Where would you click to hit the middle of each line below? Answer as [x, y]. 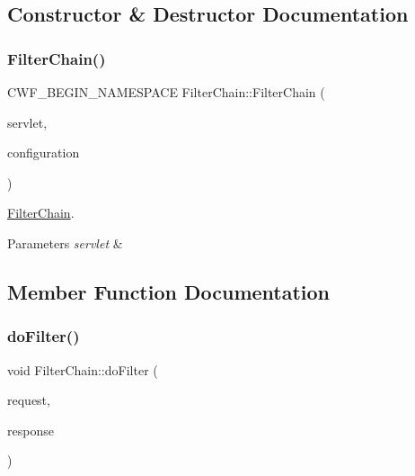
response [31, 430]
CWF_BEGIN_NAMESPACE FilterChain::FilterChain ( [166, 92]
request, [29, 400]
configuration [44, 153]
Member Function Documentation [169, 291]
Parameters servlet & [65, 242]
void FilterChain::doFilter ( [83, 369]
